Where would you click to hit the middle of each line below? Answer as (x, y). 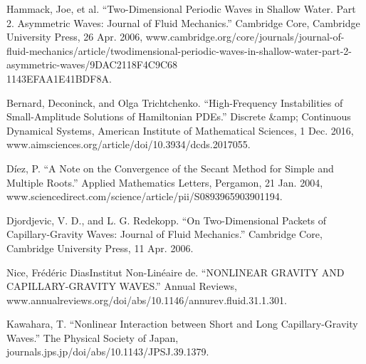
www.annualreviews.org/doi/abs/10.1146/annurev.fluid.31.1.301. (147, 300)
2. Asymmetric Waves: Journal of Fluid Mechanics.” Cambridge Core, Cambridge (183, 22)
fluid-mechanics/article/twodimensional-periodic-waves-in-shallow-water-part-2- (179, 50)
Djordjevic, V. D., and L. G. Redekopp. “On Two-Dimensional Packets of (167, 220)
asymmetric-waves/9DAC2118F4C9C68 (92, 64)
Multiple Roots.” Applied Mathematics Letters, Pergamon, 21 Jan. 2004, (165, 182)
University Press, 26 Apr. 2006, (75, 37)
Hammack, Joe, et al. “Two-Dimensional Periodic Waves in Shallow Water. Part (181, 9)
